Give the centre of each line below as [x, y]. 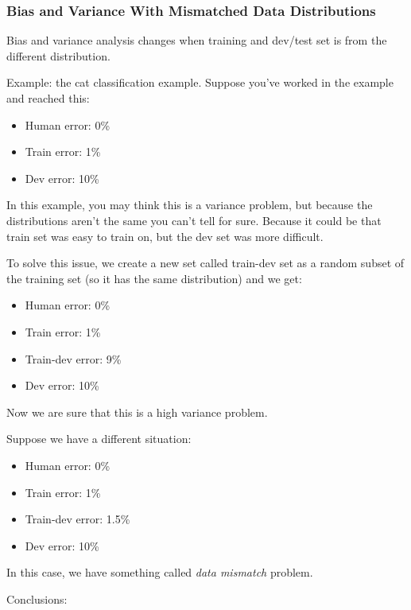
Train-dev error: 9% [73, 358]
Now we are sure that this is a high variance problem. [137, 412]
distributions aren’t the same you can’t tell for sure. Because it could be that [194, 220]
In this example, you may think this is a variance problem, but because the [190, 205]
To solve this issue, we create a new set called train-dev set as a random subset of [205, 263]
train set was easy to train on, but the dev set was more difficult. [165, 236]
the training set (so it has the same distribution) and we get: [154, 278]
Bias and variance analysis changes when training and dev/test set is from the [197, 40]
